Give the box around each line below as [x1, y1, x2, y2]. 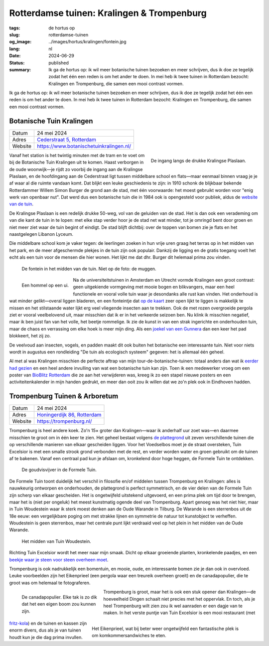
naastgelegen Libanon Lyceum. [9, 231, 74, 237]
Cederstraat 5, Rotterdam [37, 136, 97, 143]
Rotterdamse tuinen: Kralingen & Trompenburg [9, 7, 207, 18]
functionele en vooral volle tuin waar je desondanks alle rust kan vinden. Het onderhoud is [73, 291, 259, 297]
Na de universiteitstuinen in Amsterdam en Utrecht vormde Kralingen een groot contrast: [73, 277, 255, 283]
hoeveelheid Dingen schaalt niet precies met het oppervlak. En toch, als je [103, 596, 256, 602]
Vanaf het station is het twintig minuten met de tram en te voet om [9, 152, 145, 158]
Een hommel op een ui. [21, 282, 69, 288]
